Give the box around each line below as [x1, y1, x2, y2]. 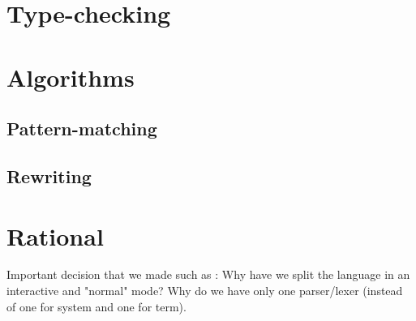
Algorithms [6, 60, 135, 93]
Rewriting [6, 163, 92, 188]
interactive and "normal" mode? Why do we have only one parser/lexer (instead [6, 282, 403, 299]
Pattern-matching [6, 116, 157, 141]
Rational [6, 219, 104, 252]
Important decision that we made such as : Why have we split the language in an [6, 266, 410, 283]
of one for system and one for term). [6, 297, 187, 315]
